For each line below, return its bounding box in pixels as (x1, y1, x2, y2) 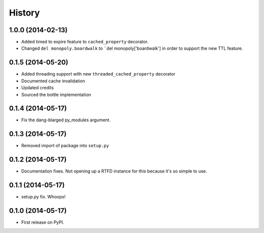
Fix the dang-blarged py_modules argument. (21, 117, 111, 123)
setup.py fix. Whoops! (21, 194, 66, 200)
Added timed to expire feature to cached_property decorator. (21, 39, 149, 45)
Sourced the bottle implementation (21, 92, 91, 97)
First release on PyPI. (21, 219, 65, 225)
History (9, 7, 40, 18)
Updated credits (21, 85, 54, 91)
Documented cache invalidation (21, 78, 85, 84)
